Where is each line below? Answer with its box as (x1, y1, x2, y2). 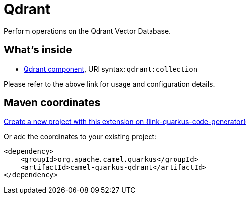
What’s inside (4, 44, 72, 56)
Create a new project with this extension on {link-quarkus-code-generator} (4, 117, 246, 126)
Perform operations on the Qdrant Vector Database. (4, 26, 171, 35)
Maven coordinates (4, 97, 100, 109)
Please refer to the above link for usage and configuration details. (4, 79, 215, 88)
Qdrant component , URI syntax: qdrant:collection (24, 64, 198, 73)
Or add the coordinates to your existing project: (4, 132, 157, 141)
